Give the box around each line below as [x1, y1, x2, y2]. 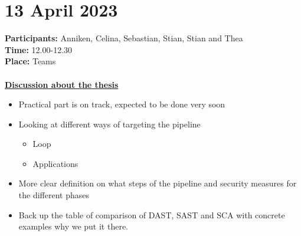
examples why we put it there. [18, 220, 129, 232]
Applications [32, 157, 78, 169]
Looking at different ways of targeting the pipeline [18, 117, 201, 130]
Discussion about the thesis [5, 78, 119, 90]
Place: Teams [5, 55, 56, 67]
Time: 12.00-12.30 [5, 43, 73, 55]
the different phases [18, 189, 89, 201]
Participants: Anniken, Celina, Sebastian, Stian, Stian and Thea [5, 32, 243, 44]
